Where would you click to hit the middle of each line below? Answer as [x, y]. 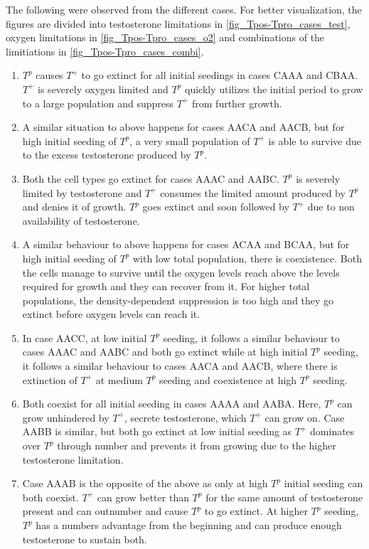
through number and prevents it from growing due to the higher [197, 446]
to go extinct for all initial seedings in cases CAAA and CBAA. [220, 75]
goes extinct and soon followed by [216, 207]
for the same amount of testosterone [284, 497]
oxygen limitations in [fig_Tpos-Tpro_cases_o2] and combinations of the [165, 37]
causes [49, 75]
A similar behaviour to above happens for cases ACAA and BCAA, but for [186, 244]
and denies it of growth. [74, 207]
